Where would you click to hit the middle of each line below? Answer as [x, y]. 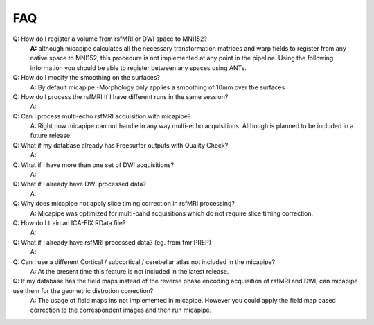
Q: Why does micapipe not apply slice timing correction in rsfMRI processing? [124, 204]
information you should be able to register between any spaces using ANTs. [139, 68]
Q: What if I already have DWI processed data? [80, 184]
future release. [51, 136]
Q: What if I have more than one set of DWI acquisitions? [93, 165]
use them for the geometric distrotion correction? [83, 290]
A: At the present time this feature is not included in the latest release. [130, 271]
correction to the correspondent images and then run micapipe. [121, 310]
